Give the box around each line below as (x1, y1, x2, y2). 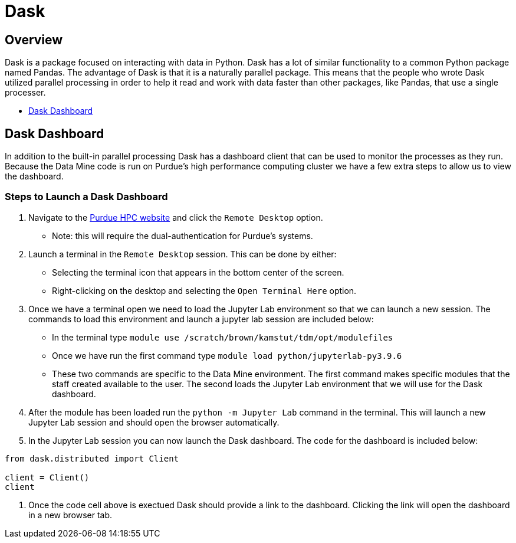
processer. (5, 87, 46, 98)
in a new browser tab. (28, 509, 113, 520)
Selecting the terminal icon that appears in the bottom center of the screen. (52, 267, 344, 277)
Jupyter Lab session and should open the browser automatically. (28, 417, 280, 427)
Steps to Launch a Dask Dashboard (5, 191, 168, 203)
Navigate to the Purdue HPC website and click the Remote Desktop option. (28, 212, 323, 223)
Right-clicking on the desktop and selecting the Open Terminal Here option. (52, 285, 357, 296)
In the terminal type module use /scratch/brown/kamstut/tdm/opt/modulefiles (52, 332, 393, 342)
